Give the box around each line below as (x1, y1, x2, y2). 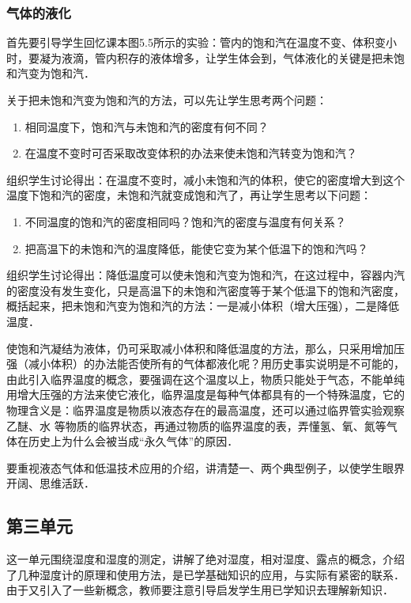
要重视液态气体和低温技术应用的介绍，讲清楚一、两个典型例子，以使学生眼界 (6, 459, 405, 476)
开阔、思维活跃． (6, 475, 95, 491)
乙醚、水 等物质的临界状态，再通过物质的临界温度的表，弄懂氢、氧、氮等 (6, 417, 386, 434)
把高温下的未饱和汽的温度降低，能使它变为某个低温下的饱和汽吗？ (25, 240, 368, 256)
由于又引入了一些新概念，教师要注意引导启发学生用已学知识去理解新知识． (6, 582, 394, 598)
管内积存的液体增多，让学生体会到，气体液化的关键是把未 (94, 49, 394, 66)
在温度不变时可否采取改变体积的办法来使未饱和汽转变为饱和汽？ (25, 145, 357, 161)
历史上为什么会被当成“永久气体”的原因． (28, 433, 239, 449)
